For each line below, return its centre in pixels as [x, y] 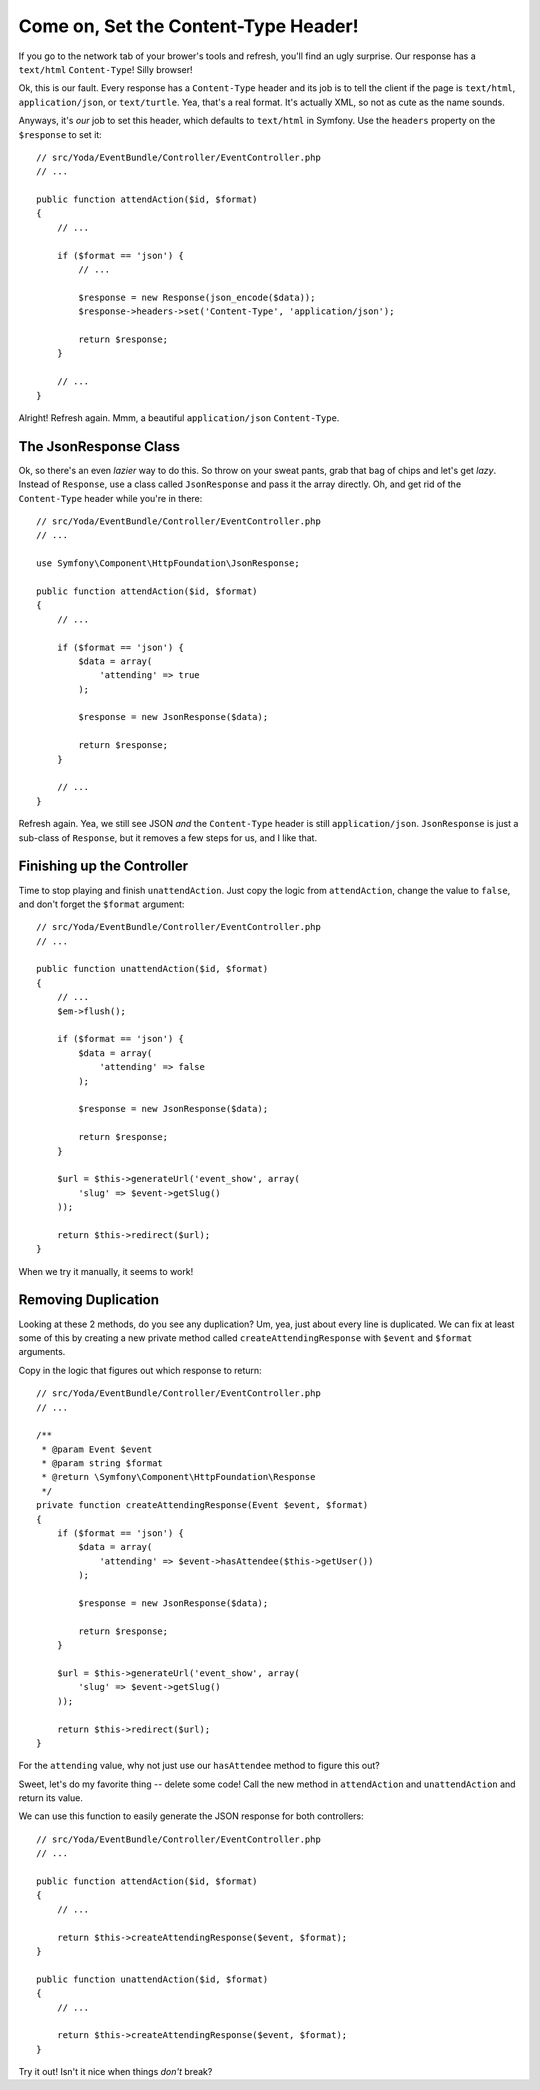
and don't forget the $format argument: [101, 904]
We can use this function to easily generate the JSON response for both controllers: [191, 1816]
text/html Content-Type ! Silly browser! [106, 69]
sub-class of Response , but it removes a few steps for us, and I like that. [168, 837]
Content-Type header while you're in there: [110, 498]
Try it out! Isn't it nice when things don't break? [115, 2072]
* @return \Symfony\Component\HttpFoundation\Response [178, 1477]
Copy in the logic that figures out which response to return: [140, 1370]
